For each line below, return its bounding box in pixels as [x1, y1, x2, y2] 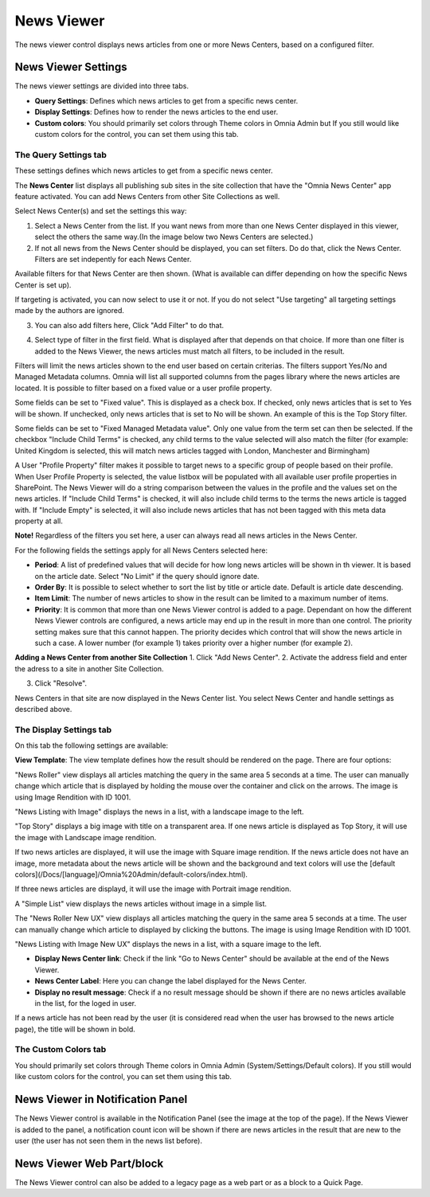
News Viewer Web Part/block [14, 1156, 164, 1170]
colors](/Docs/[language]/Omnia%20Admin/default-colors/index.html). [14, 870, 248, 879]
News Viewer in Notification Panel [14, 1093, 188, 1106]
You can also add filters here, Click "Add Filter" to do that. [34, 320, 225, 330]
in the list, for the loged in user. [34, 998, 137, 1007]
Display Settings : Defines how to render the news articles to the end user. [34, 108, 279, 117]
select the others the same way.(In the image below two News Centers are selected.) [34, 232, 314, 242]
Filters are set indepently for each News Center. [34, 254, 192, 264]
